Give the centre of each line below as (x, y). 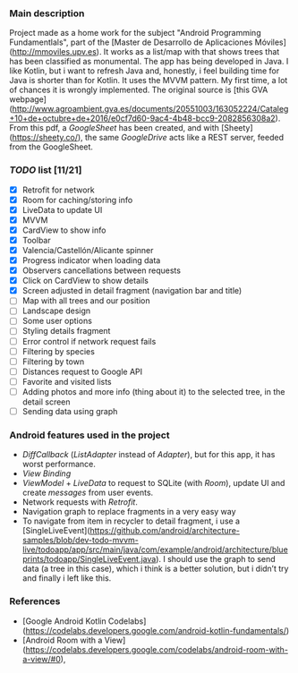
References (35, 601)
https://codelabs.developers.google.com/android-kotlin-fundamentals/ (156, 630)
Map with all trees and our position (86, 301)
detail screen (46, 402)
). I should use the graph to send (215, 559)
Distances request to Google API (82, 371)
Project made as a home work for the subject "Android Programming (135, 33)
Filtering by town (53, 362)
